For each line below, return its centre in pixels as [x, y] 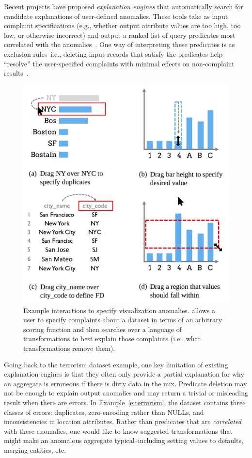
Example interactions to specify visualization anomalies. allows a [119, 310]
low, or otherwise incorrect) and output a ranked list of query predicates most [120, 35]
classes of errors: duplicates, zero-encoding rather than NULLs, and [104, 412]
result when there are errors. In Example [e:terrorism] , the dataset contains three [125, 402]
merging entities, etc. [35, 450]
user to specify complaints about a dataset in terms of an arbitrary [123, 320]
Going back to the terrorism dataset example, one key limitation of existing [116, 364]
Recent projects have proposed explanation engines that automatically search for [124, 6]
